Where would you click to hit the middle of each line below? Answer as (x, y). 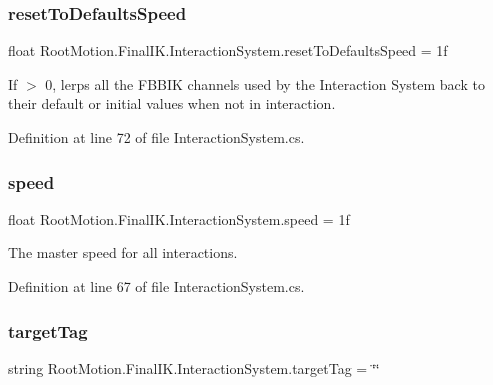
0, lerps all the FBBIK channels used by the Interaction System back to (265, 83)
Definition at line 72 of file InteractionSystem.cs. (156, 137)
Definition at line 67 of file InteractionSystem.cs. (156, 286)
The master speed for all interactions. (123, 252)
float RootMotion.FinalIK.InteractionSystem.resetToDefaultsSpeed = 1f (228, 50)
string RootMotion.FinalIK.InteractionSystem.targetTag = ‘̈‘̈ (194, 367)
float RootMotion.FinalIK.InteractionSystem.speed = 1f (179, 218)
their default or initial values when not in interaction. (172, 103)
